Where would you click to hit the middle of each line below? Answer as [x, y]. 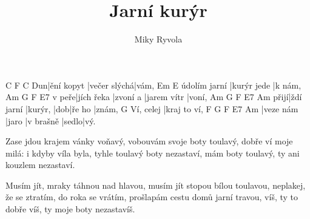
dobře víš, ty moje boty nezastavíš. [70, 209]
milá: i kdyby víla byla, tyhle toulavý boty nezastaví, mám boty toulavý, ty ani [153, 153]
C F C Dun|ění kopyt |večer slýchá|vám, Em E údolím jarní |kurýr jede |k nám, [153, 85]
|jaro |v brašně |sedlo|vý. [51, 120]
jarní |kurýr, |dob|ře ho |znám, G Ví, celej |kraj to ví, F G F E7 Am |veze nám [152, 108]
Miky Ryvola [158, 39]
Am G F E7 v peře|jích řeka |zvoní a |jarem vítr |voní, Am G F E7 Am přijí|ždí [154, 97]
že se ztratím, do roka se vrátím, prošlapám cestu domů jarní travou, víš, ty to [152, 197]
